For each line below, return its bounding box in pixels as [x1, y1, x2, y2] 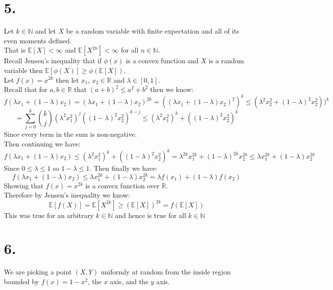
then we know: [150, 84, 193, 94]
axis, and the [110, 276, 148, 286]
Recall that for [4, 84, 48, 94]
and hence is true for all [115, 210, 186, 220]
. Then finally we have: [89, 163, 158, 173]
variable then [4, 65, 43, 75]
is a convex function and [126, 55, 199, 66]
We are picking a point [4, 267, 72, 277]
